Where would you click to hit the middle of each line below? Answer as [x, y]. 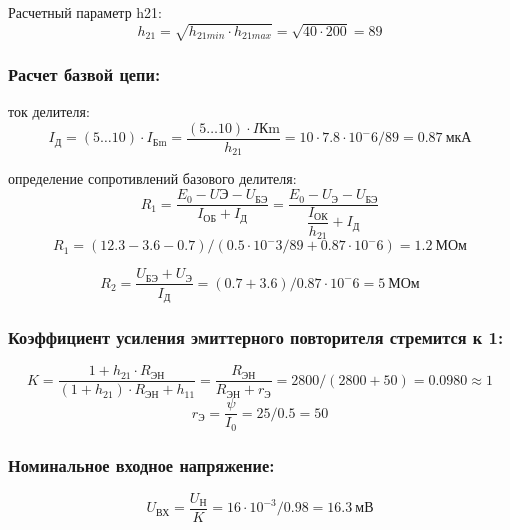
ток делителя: [49, 111]
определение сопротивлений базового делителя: [152, 178]
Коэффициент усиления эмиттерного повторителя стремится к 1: [256, 336]
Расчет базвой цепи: [84, 74]
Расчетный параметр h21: [85, 12]
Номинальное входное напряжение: [141, 464]
